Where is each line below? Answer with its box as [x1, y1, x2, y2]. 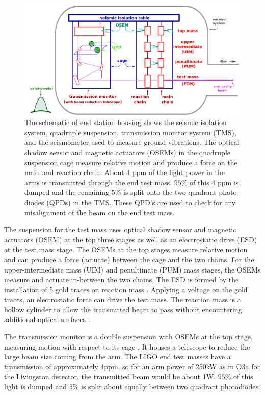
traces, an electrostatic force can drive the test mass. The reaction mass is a [4, 294, 241, 305]
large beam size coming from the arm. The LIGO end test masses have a [4, 351, 231, 362]
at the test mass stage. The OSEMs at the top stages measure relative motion [4, 244, 248, 255]
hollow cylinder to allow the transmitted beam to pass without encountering [4, 304, 242, 314]
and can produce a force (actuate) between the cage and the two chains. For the [4, 254, 254, 264]
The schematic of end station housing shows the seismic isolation [24, 117, 227, 128]
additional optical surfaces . [4, 314, 90, 325]
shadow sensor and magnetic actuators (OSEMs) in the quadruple [24, 146, 230, 157]
